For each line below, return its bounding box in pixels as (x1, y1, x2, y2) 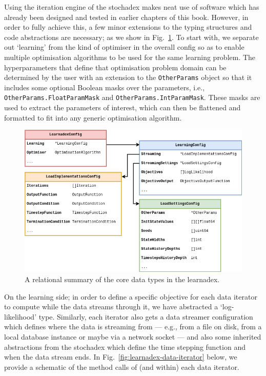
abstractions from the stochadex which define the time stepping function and (4, 341, 245, 352)
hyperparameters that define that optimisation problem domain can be (4, 62, 227, 72)
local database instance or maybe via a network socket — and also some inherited (4, 331, 261, 342)
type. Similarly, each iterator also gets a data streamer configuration (38, 311, 253, 322)
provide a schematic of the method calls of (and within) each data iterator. (4, 361, 239, 372)
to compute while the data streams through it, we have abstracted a (4, 301, 218, 312)
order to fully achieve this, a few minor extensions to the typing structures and (4, 22, 252, 32)
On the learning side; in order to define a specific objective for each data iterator (4, 291, 257, 302)
